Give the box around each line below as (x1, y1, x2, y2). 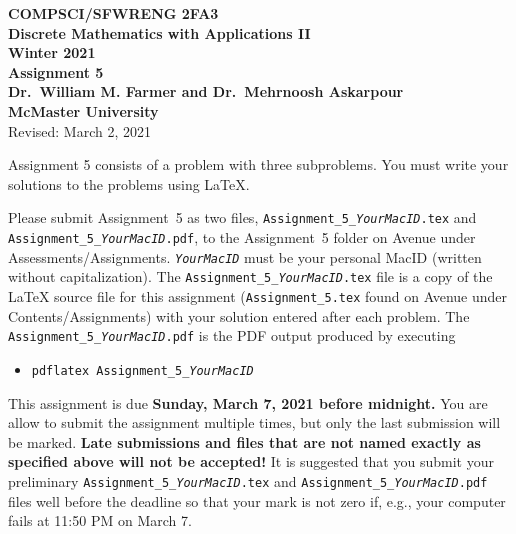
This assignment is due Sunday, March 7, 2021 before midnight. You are (8, 392, 488, 413)
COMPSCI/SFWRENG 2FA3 (8, 3, 219, 23)
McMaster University (8, 100, 159, 121)
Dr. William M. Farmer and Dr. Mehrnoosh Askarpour (8, 81, 404, 102)
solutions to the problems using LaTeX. (8, 173, 250, 194)
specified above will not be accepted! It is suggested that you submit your (8, 451, 494, 472)
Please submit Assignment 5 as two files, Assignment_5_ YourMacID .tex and (8, 207, 477, 228)
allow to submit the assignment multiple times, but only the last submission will (8, 412, 501, 433)
